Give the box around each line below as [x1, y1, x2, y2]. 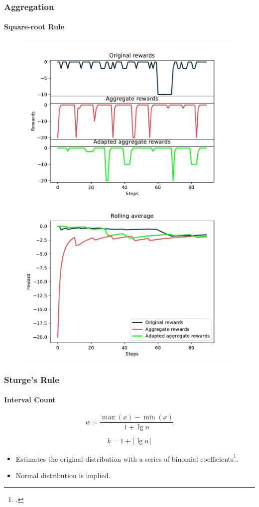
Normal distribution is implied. [15, 470, 111, 480]
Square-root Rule [4, 21, 64, 32]
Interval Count [4, 394, 56, 405]
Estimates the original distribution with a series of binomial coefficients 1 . [15, 452, 239, 464]
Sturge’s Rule [4, 373, 59, 385]
